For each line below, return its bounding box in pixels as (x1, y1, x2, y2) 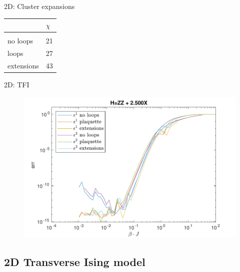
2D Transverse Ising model (4, 254, 145, 269)
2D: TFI (4, 79, 29, 89)
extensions (7, 60, 39, 70)
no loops (7, 35, 33, 46)
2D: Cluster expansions (4, 1, 75, 11)
